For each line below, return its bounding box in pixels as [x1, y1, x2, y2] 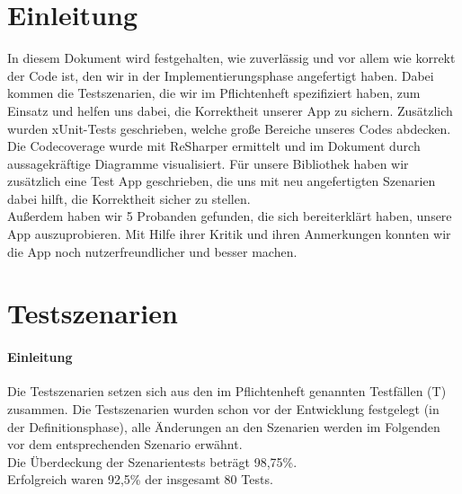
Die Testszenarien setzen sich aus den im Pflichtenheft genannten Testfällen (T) [7, 382, 447, 401]
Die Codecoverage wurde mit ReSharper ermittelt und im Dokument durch [7, 137, 421, 155]
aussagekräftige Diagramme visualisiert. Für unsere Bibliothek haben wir [7, 154, 409, 172]
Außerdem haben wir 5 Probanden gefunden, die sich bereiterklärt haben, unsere [7, 207, 452, 225]
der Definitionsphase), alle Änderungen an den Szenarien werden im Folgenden [7, 417, 440, 436]
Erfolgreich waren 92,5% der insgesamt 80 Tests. [7, 470, 273, 489]
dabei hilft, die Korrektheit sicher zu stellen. [7, 189, 251, 207]
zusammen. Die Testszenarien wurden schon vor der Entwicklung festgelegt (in [7, 400, 440, 419]
